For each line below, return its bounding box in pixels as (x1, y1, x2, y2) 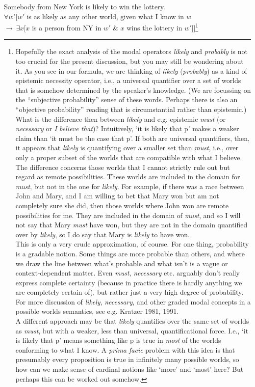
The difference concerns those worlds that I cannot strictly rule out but (15, 162, 230, 172)
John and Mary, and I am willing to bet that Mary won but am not (15, 191, 219, 201)
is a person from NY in (32, 22, 102, 32)
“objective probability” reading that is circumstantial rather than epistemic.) (15, 104, 247, 114)
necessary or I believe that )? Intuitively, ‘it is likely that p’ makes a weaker (15, 123, 239, 134)
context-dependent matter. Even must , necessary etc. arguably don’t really (15, 268, 240, 278)
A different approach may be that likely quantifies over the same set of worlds (15, 316, 249, 326)
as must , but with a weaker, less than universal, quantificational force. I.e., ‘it (15, 325, 249, 335)
